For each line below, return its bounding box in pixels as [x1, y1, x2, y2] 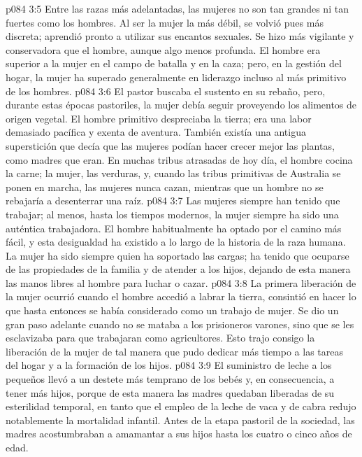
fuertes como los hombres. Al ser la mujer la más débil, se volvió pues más [6, 15, 324, 29]
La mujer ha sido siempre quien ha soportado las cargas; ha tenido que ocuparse [6, 248, 349, 262]
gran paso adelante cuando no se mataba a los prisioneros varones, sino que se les [6, 316, 354, 331]
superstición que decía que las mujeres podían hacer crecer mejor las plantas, [6, 138, 335, 153]
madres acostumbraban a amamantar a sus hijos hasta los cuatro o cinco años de [6, 426, 352, 441]
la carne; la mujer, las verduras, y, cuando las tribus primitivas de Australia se [6, 166, 341, 181]
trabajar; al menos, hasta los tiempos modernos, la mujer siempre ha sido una [6, 206, 339, 221]
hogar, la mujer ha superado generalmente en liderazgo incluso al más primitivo [6, 69, 347, 84]
